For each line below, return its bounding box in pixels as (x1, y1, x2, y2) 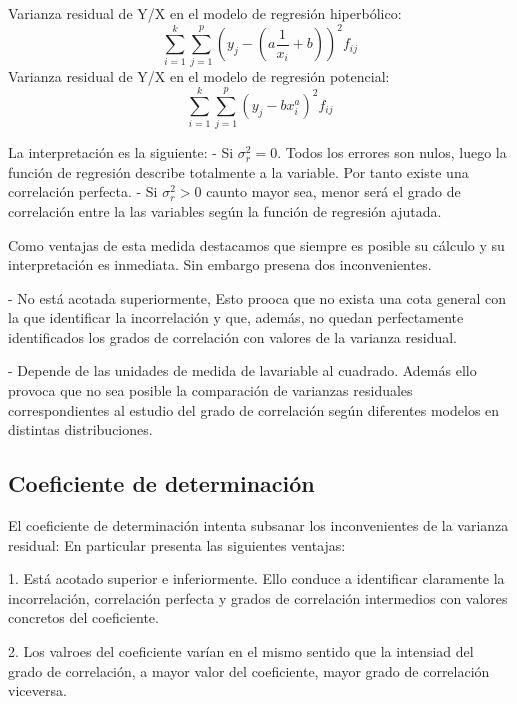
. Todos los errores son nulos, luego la (277, 142, 507, 163)
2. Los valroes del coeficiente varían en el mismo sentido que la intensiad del (8, 641, 474, 662)
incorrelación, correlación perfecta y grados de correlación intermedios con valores (8, 587, 508, 608)
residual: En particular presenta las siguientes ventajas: (8, 534, 346, 555)
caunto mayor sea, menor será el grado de (206, 181, 461, 202)
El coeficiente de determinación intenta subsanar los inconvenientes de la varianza (8, 515, 509, 536)
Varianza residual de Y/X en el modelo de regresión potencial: (8, 66, 390, 87)
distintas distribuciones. (8, 419, 153, 440)
